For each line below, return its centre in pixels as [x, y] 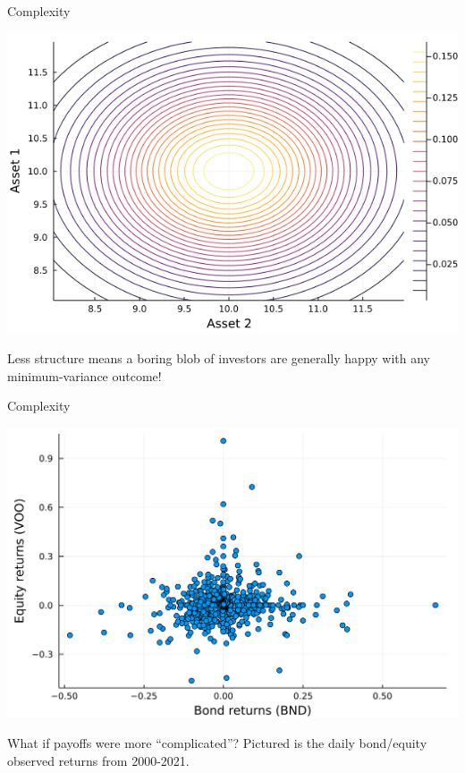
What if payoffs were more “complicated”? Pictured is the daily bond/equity [217, 742]
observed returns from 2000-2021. [98, 760]
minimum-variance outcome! [85, 375]
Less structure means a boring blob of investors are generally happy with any [219, 358]
